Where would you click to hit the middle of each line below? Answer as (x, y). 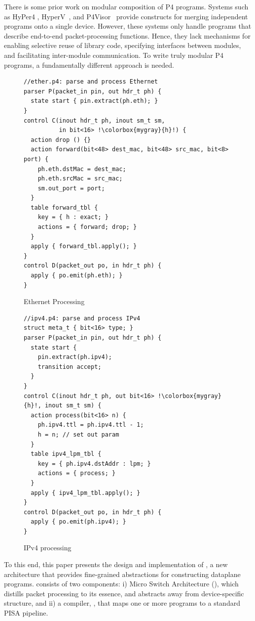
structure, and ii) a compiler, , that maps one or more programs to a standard (122, 603)
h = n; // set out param (78, 434)
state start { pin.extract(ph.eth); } (94, 101)
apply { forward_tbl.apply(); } (84, 246)
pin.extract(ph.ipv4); (75, 357)
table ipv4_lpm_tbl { (66, 454)
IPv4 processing (48, 548)
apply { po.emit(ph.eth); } (77, 276)
